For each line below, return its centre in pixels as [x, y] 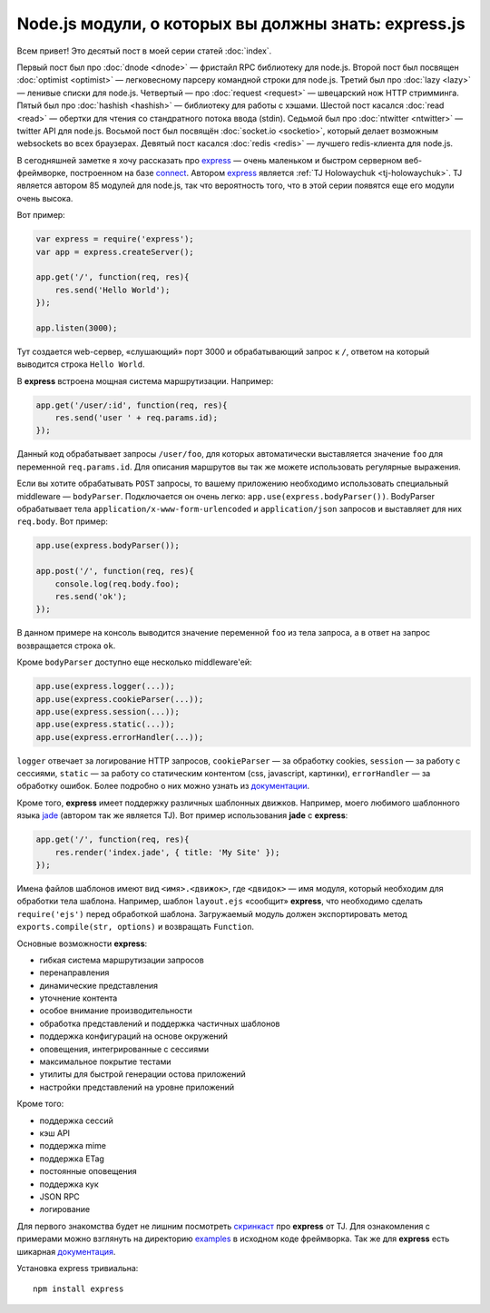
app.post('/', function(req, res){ [115, 571]
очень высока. [45, 198]
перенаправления [74, 972]
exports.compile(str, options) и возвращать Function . [135, 927]
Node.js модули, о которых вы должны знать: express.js [241, 24]
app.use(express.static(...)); [106, 725]
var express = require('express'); [115, 239]
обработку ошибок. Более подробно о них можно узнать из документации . [163, 786]
